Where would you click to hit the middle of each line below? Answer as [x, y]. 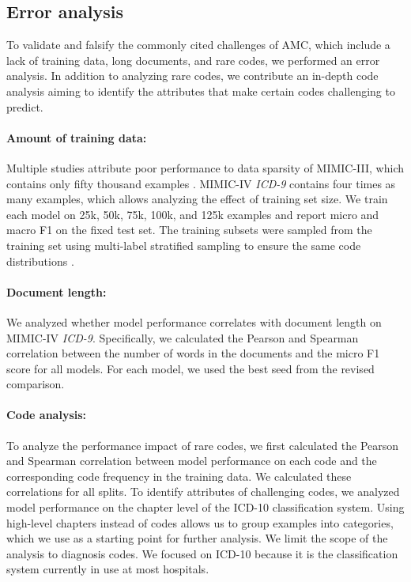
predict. [25, 106]
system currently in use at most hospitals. [108, 569]
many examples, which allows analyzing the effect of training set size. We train [197, 199]
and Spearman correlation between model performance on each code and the [192, 461]
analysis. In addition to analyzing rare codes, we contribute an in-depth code [192, 76]
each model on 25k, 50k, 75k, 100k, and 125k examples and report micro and [193, 214]
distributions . [40, 261]
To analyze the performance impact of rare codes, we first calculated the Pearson [203, 445]
